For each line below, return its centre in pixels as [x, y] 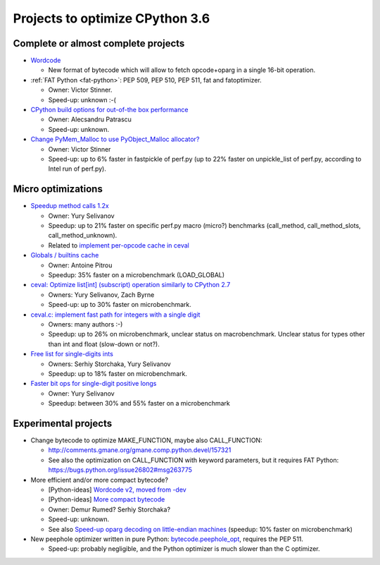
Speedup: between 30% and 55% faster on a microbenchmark [139, 403]
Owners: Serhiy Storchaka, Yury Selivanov [110, 364]
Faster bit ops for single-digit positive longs [94, 384]
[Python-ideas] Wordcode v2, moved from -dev [117, 490]
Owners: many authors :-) [85, 324]
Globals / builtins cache [65, 255]
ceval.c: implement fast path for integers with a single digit [115, 315]
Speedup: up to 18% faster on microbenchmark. [118, 373]
